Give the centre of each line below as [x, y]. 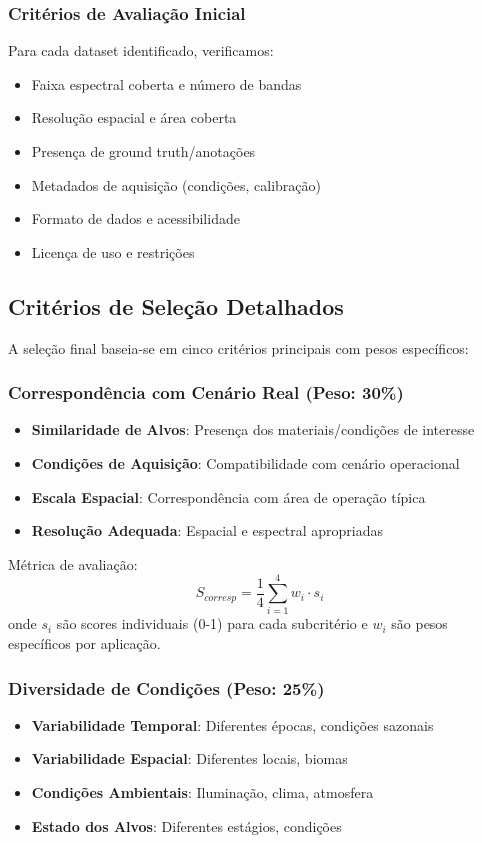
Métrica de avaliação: [73, 563]
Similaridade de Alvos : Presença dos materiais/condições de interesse [253, 429]
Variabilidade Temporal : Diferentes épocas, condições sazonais [232, 724]
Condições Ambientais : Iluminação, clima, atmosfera [202, 792]
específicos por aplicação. [84, 643]
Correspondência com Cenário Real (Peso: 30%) [206, 392]
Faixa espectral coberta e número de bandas [166, 83]
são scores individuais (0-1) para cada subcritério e [212, 623]
